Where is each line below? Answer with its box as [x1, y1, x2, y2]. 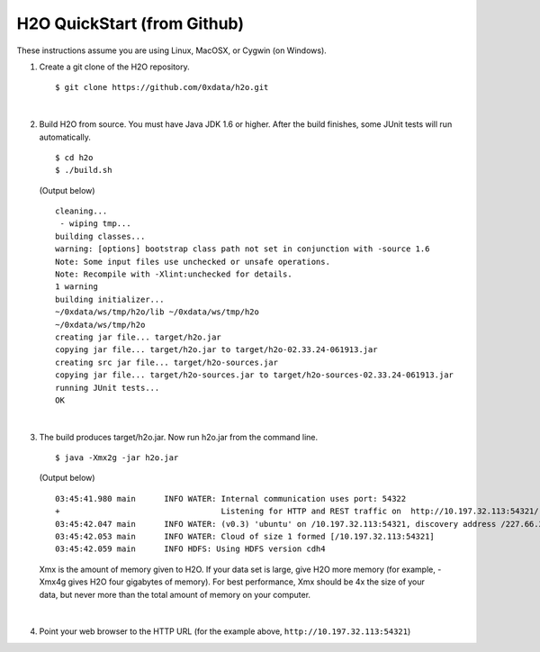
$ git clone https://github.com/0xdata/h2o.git [55, 82, 269, 93]
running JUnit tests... [55, 383, 160, 393]
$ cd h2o [55, 152, 94, 162]
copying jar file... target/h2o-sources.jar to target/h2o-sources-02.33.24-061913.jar [55, 370, 454, 380]
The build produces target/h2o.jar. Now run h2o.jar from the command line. [39, 431, 319, 442]
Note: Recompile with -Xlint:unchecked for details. [55, 269, 292, 279]
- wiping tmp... [59, 219, 131, 229]
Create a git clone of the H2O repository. [39, 61, 191, 72]
